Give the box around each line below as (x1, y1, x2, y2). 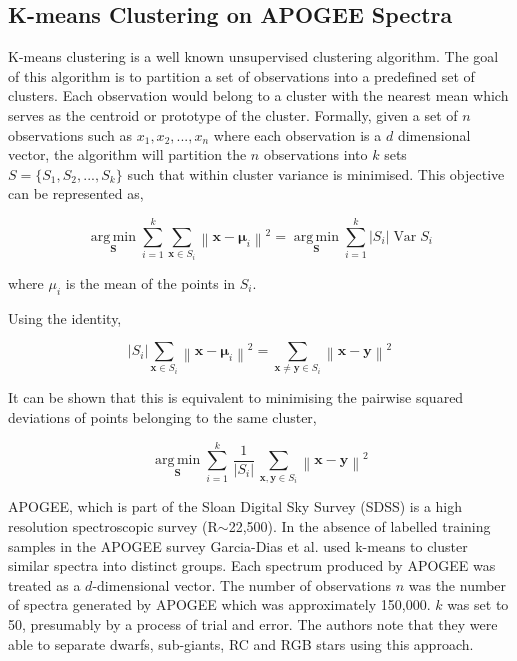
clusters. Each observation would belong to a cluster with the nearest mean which (8, 85, 509, 106)
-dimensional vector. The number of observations (92, 574, 392, 595)
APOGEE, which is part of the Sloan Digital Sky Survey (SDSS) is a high (8, 496, 463, 517)
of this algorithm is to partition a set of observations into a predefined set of (8, 65, 475, 86)
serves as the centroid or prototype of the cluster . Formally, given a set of (8, 104, 458, 125)
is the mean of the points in (65, 272, 236, 293)
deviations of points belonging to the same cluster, (8, 407, 317, 428)
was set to (447, 594, 509, 615)
